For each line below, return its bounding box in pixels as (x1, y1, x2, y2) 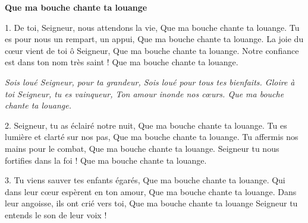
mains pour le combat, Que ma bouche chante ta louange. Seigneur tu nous (5, 142, 279, 154)
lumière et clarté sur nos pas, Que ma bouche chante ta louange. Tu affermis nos (5, 130, 298, 143)
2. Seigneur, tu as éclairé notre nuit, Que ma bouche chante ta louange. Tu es (5, 119, 287, 131)
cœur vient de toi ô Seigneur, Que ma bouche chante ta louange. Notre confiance (5, 44, 299, 56)
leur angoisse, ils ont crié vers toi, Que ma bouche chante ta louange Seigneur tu (5, 197, 298, 209)
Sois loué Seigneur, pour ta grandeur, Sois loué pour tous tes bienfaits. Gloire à (5, 75, 295, 88)
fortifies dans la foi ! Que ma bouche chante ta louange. (5, 154, 207, 166)
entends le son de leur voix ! (5, 208, 107, 221)
